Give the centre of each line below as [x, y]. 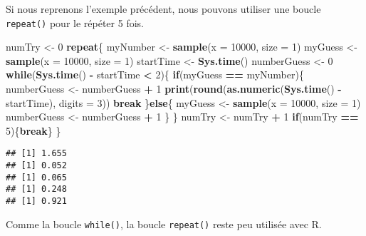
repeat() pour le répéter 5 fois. [75, 22]
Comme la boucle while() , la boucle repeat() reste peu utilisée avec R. [164, 224]
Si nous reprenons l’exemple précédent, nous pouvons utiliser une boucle [163, 9]
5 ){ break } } [33, 130]
